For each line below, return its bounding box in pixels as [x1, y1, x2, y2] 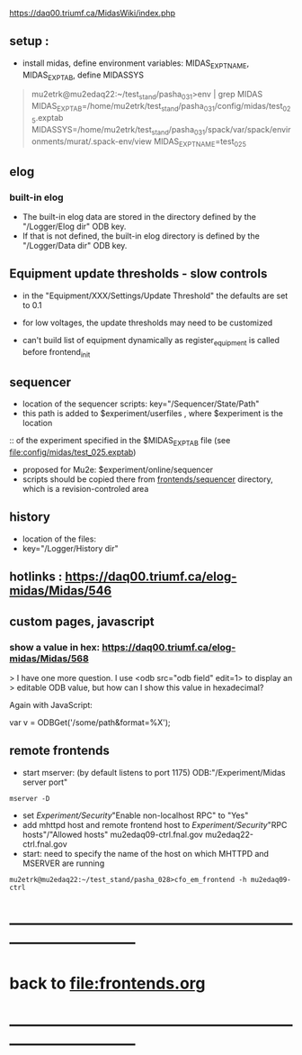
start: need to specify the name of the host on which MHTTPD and [22, 848, 270, 859]
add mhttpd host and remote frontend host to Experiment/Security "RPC [22, 819, 288, 830]
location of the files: [22, 533, 97, 544]
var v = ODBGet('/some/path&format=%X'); [9, 716, 171, 728]
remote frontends [9, 743, 110, 759]
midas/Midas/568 [9, 652, 90, 665]
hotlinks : [9, 569, 63, 585]
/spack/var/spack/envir [205, 123, 291, 134]
